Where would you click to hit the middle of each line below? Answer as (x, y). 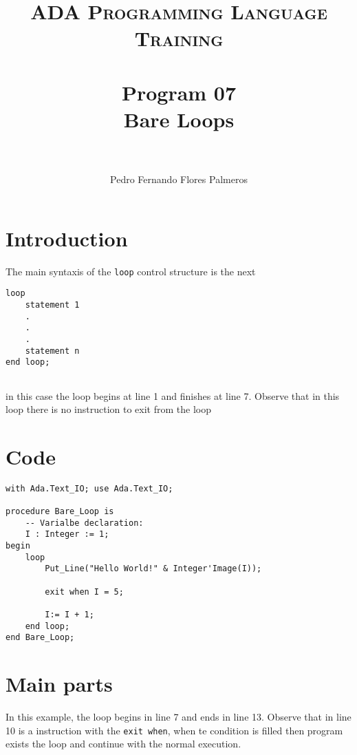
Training (179, 38)
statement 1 (52, 305)
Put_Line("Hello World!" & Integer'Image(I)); (153, 569)
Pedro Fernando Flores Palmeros (179, 179)
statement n (52, 351)
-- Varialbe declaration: (84, 523)
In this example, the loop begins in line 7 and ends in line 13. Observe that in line (178, 717)
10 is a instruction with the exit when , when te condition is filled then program (174, 730)
